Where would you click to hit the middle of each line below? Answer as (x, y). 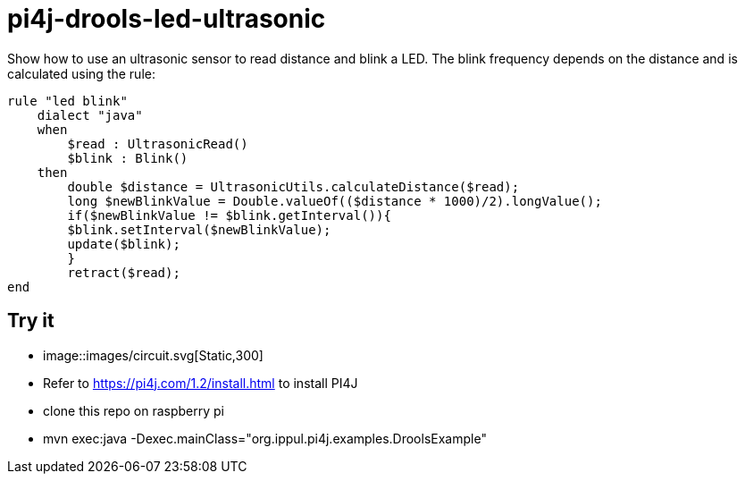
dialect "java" (90, 115)
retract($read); (124, 272)
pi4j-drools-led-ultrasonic (167, 19)
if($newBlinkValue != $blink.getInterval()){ (229, 215)
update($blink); (124, 244)
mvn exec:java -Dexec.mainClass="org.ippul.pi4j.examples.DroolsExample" (265, 438)
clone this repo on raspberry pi (134, 410)
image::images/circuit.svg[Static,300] (153, 355)
